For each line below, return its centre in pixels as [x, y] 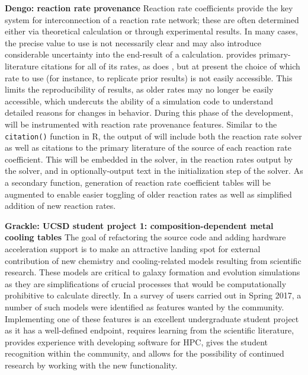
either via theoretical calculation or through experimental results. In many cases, [151, 31]
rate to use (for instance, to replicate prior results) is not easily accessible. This [149, 77]
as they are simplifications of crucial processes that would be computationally [146, 283]
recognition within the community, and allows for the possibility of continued [145, 353]
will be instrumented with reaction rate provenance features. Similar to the [141, 124]
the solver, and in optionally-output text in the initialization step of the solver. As [154, 171]
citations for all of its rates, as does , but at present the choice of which [171, 66]
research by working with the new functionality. [91, 365]
